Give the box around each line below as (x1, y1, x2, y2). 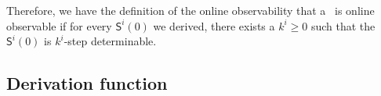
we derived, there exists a (153, 17, 275, 34)
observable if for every (6, 17, 112, 34)
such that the (310, 17, 376, 34)
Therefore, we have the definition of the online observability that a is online (6, 2, 375, 18)
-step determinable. (63, 33, 157, 49)
